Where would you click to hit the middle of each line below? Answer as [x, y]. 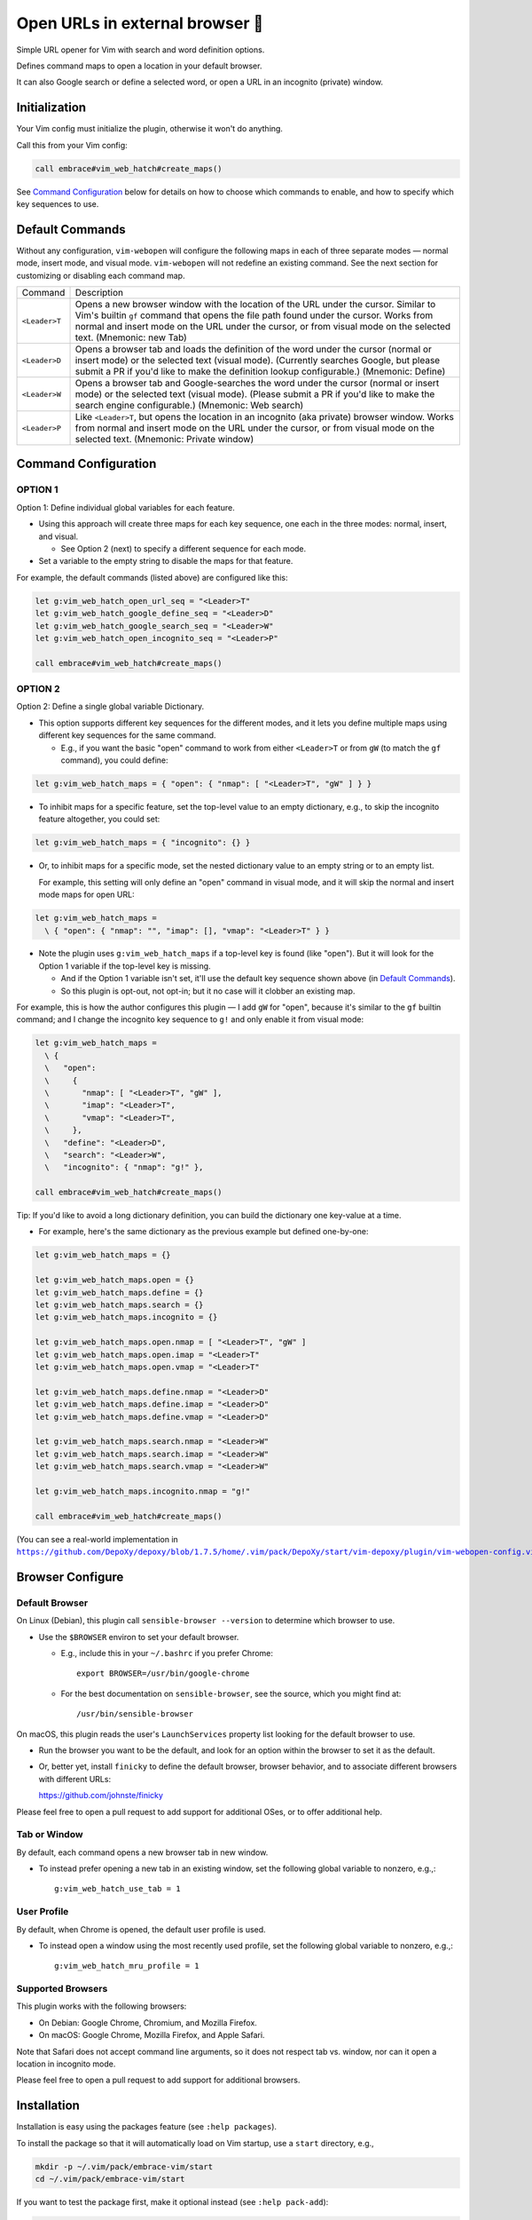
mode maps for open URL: [86, 895]
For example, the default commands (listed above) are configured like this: [152, 577]
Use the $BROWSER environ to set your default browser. [139, 1637]
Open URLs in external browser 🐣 [140, 23]
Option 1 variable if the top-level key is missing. [125, 966]
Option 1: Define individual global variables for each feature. [125, 507]
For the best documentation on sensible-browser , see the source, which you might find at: [231, 1693]
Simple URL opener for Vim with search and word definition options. [141, 50]
